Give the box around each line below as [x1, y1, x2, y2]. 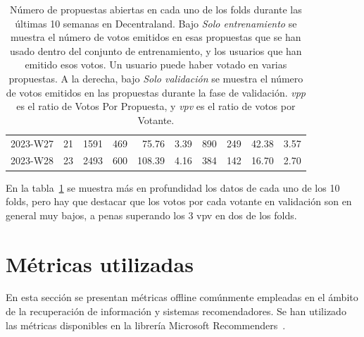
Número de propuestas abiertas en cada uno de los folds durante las [9, 2, 302, 16]
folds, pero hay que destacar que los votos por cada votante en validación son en [6, 194, 352, 209]
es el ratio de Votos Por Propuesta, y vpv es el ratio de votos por [16, 99, 296, 114]
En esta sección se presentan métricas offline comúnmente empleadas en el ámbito [6, 290, 358, 305]
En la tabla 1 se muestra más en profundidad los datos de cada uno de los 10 [6, 180, 340, 195]
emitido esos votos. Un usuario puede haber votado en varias [25, 57, 287, 72]
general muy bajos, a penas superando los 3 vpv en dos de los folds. [6, 207, 297, 222]
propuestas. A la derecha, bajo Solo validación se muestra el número [8, 71, 303, 85]
